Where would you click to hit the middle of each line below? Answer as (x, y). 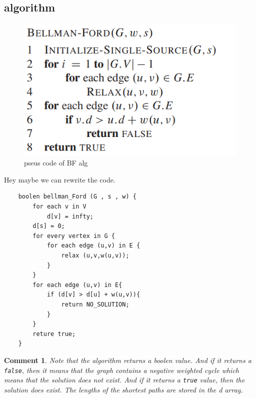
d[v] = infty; (70, 216)
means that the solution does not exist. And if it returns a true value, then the (124, 380)
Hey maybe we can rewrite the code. (60, 179)
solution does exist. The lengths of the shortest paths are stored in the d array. (123, 389)
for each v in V (59, 207)
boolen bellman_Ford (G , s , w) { (77, 197)
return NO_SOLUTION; (95, 304)
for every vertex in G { (74, 236)
